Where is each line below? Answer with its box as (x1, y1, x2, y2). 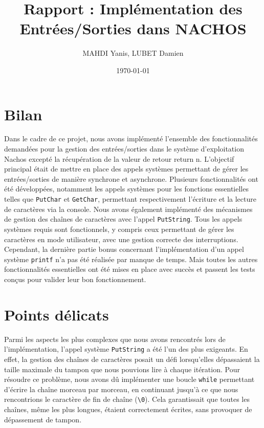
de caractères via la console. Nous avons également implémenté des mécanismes (4, 203, 253, 214)
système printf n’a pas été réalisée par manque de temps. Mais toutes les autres (4, 253, 258, 264)
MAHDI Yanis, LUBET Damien (82, 48, 184, 58)
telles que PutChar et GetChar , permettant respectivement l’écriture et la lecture (4, 194, 256, 204)
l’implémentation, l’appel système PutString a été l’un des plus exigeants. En (4, 344, 248, 354)
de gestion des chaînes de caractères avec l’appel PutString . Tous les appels (4, 213, 243, 224)
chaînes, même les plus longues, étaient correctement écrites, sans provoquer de (4, 404, 252, 414)
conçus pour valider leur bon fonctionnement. (4, 273, 146, 284)
